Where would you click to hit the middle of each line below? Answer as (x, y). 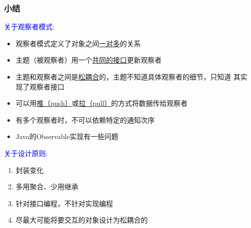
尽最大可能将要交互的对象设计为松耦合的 (82, 220)
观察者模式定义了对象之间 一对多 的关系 (78, 43)
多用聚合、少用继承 (47, 187)
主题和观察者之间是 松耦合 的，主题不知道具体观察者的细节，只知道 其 (128, 76)
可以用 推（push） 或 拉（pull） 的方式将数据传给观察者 (102, 103)
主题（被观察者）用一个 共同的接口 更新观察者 (89, 60)
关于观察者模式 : (29, 27)
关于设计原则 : (26, 153)
